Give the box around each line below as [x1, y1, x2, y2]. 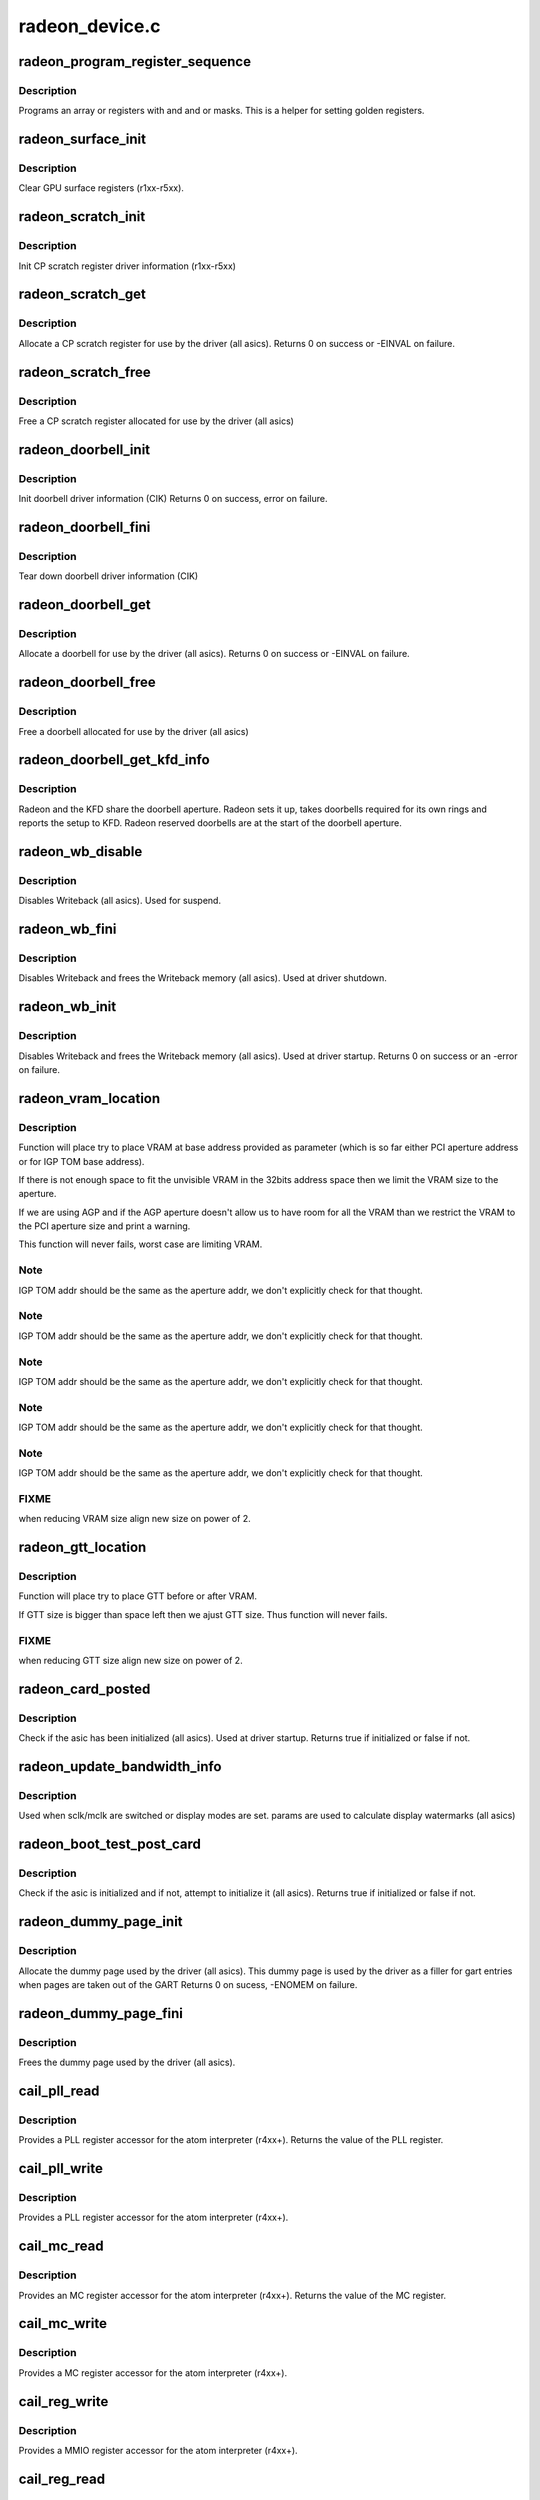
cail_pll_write [18, 2160, 104, 2177]
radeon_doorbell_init [18, 441, 151, 458]
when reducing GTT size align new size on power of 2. [18, 1655, 244, 1666]
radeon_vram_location [18, 1090, 161, 1107]
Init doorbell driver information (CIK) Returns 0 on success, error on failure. [18, 493, 329, 505]
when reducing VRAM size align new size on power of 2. [18, 1513, 252, 1525]
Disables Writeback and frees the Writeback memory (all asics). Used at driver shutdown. [18, 972, 387, 984]
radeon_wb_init [18, 998, 117, 1015]
